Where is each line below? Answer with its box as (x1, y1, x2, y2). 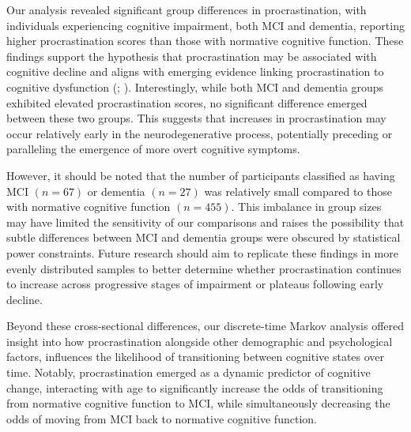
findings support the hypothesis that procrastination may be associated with (6, 47, 377, 64)
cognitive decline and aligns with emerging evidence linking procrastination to (6, 63, 384, 80)
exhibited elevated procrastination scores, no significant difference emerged (6, 94, 368, 111)
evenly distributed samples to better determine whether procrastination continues (6, 260, 402, 276)
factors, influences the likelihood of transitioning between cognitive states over (6, 348, 385, 365)
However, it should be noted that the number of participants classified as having (6, 167, 395, 183)
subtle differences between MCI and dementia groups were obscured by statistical (6, 229, 401, 246)
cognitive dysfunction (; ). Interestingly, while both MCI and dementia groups (6, 78, 384, 95)
